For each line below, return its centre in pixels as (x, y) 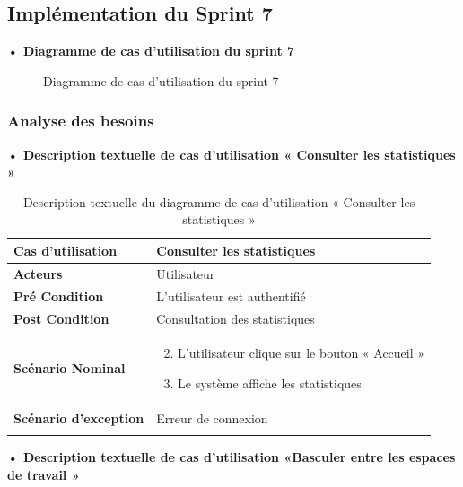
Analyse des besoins (81, 121)
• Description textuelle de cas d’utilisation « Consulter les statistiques (231, 154)
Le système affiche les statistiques (270, 383)
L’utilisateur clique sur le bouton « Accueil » (301, 353)
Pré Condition (59, 296)
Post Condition (61, 318)
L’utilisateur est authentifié (231, 296)
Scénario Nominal (70, 368)
